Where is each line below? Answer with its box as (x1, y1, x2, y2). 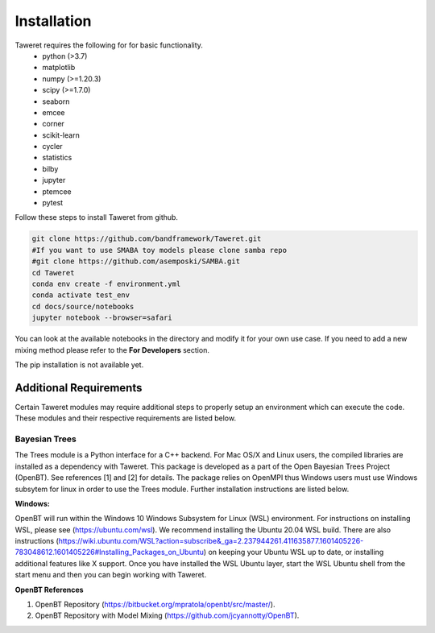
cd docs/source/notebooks (31, 302, 135, 311)
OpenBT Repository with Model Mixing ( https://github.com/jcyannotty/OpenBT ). (35, 610, 300, 620)
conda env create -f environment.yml (31, 279, 181, 288)
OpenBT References (14, 585, 84, 594)
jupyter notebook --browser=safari (31, 313, 172, 322)
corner (42, 119, 64, 129)
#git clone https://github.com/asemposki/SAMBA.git (31, 257, 241, 266)
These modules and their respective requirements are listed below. (14, 413, 237, 423)
